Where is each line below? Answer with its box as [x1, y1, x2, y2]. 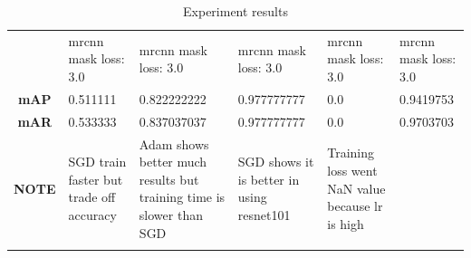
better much [139, 152, 207, 171]
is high [327, 214, 364, 233]
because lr [327, 196, 383, 215]
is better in [237, 169, 300, 188]
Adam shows [139, 134, 209, 153]
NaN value [327, 178, 386, 197]
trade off [68, 187, 116, 206]
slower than [139, 205, 203, 224]
